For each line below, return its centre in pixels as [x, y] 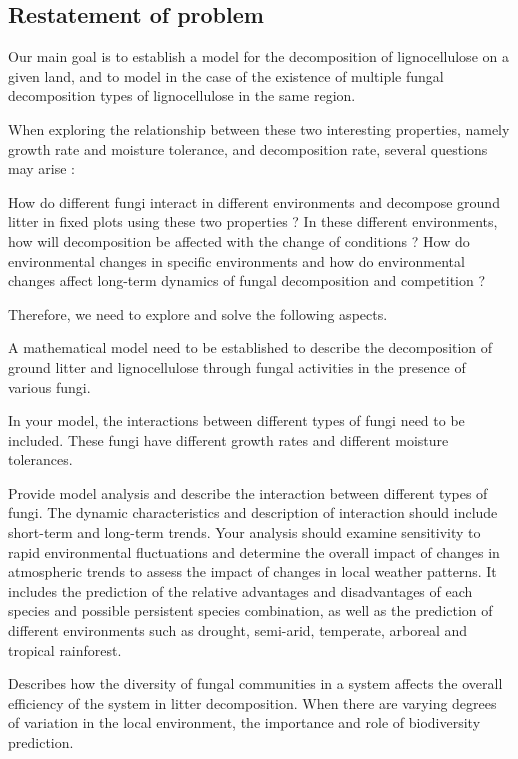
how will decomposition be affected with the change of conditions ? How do [239, 240]
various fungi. [49, 386]
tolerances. [40, 459]
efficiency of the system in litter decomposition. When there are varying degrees [252, 702]
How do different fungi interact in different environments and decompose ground [254, 201]
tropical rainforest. [65, 649]
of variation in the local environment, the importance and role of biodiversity [244, 722]
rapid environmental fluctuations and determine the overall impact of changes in [254, 551]
